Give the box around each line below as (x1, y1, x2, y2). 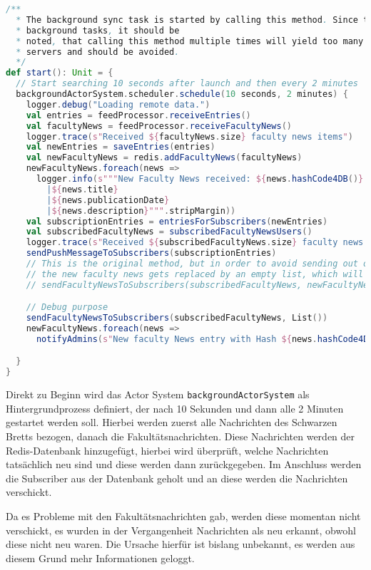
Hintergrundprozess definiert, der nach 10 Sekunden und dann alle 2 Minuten (6, 400, 344, 415)
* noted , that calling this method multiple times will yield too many (16, 36, 364, 46)
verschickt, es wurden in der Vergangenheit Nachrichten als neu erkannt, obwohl (6, 522, 356, 537)
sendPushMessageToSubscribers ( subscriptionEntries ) (26, 248, 277, 259)
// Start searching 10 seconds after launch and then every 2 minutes (16, 78, 358, 89)
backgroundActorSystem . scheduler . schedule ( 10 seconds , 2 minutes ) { (16, 89, 348, 99)
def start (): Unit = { (6, 68, 113, 78)
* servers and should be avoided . (16, 46, 180, 57)
